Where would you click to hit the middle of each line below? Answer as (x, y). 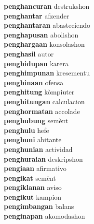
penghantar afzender (37, 15)
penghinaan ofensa (34, 82)
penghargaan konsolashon (44, 44)
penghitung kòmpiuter (39, 92)
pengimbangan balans (39, 206)
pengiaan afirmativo (35, 168)
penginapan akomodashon (45, 216)
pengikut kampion (33, 196)
